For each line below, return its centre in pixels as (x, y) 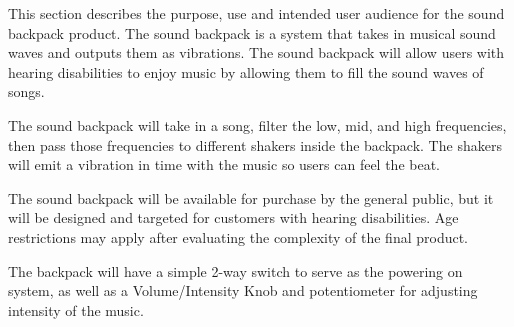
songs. (26, 91)
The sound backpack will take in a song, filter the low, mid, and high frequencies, (257, 124)
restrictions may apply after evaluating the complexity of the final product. (238, 236)
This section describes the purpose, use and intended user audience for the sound (256, 13)
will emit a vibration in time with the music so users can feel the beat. (224, 164)
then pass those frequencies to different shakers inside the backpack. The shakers (255, 144)
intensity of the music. (76, 309)
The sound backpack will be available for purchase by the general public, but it (251, 197)
